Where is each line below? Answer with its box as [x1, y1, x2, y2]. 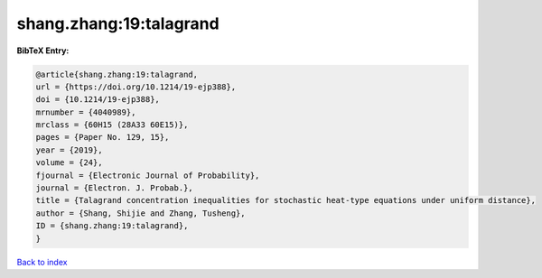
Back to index [16, 256, 68, 267]
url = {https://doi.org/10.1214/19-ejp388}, [35, 81, 237, 92]
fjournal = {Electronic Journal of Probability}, [35, 170, 260, 181]
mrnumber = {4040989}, [35, 107, 136, 117]
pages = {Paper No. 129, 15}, [35, 132, 170, 143]
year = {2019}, [35, 144, 103, 155]
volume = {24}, [35, 158, 103, 168]
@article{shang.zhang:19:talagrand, [35, 69, 199, 79]
